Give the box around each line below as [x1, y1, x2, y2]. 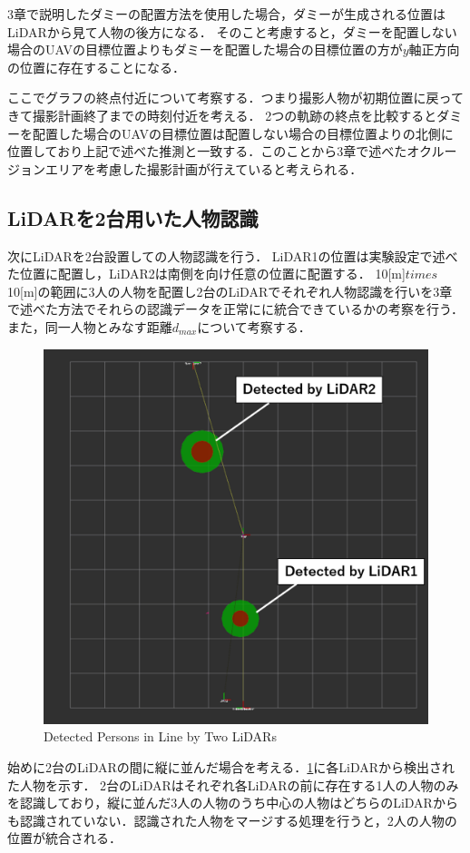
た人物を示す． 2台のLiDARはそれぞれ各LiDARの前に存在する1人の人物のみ [7, 775, 459, 794]
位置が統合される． [7, 828, 122, 848]
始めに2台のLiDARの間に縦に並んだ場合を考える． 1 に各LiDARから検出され [7, 757, 455, 776]
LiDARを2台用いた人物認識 [7, 203, 259, 231]
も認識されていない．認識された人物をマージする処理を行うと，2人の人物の [7, 810, 457, 829]
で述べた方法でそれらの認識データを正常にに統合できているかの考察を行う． [7, 299, 464, 319]
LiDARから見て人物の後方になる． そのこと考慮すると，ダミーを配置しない [7, 22, 457, 41]
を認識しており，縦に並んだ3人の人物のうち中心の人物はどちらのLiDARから [7, 793, 458, 812]
